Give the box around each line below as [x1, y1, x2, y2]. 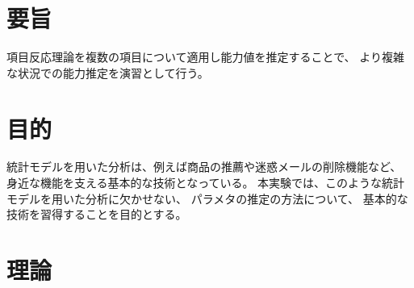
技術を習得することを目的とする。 [6, 206, 187, 223]
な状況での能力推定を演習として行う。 [6, 64, 209, 81]
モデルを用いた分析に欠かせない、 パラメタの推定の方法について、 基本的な [6, 190, 408, 207]
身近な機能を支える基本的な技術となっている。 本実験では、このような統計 [6, 174, 405, 191]
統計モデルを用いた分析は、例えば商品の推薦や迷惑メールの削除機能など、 [6, 158, 402, 175]
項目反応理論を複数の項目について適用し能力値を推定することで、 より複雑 [6, 48, 404, 65]
